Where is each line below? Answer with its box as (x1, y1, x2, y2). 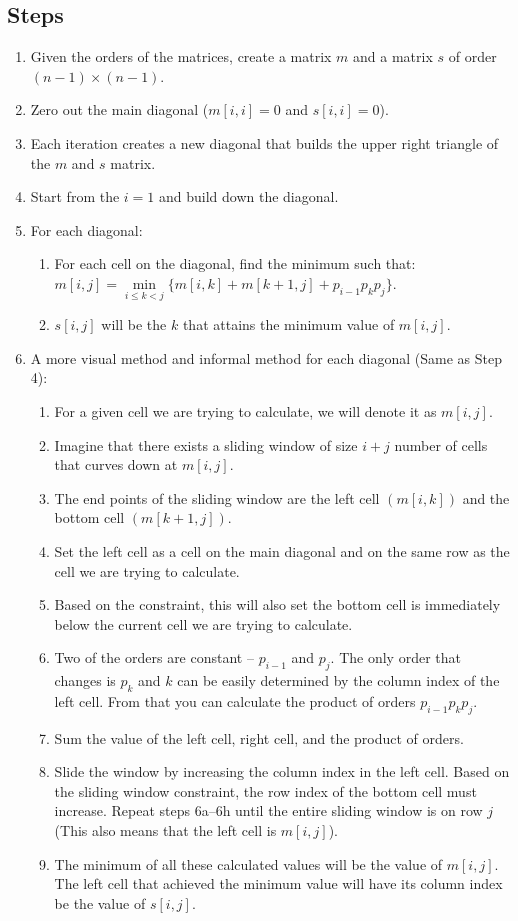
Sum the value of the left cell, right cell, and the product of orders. (54, 727, 464, 748)
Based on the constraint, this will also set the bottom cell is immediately (54, 594, 501, 615)
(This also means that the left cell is (54, 820, 277, 841)
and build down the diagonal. (158, 186, 339, 207)
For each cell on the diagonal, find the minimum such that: (54, 253, 416, 274)
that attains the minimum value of (182, 314, 395, 335)
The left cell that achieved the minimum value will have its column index (54, 873, 503, 894)
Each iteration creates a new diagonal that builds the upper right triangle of (30, 132, 499, 153)
